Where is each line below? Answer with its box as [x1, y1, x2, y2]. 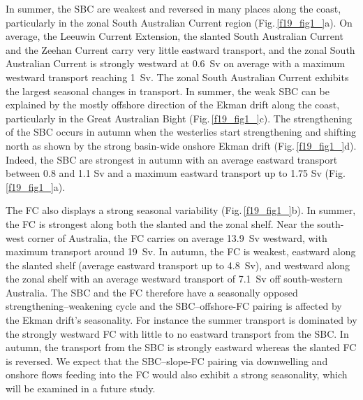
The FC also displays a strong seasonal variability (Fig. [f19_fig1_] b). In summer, [6, 203, 356, 217]
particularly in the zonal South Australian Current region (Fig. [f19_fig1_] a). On [6, 15, 353, 29]
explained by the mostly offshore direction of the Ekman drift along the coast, [6, 97, 340, 112]
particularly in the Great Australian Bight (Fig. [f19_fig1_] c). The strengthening [6, 110, 352, 125]
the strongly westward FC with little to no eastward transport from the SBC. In [6, 326, 349, 341]
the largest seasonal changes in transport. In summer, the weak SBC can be [6, 83, 329, 98]
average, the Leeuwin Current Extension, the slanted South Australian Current [6, 29, 343, 43]
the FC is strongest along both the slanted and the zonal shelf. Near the [6, 216, 314, 231]
